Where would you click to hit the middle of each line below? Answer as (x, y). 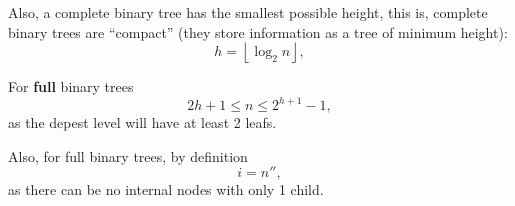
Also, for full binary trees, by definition (128, 155)
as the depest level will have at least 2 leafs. (142, 122)
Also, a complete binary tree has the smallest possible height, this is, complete (248, 12)
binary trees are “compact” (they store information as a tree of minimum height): (258, 31)
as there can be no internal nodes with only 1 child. (166, 189)
